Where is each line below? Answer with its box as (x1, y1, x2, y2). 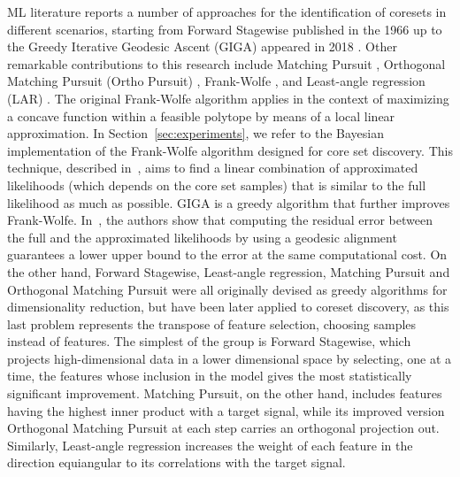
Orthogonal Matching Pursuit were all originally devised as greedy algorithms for (7, 280, 448, 298)
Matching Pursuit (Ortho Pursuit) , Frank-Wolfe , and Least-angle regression (7, 72, 425, 90)
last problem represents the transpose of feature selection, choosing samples (7, 314, 417, 333)
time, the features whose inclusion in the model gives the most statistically (7, 366, 412, 385)
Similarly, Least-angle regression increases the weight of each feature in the (7, 435, 413, 454)
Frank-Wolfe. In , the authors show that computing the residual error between (7, 211, 433, 229)
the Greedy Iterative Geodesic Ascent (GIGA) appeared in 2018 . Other (7, 37, 397, 56)
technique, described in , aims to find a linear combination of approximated (7, 158, 418, 177)
